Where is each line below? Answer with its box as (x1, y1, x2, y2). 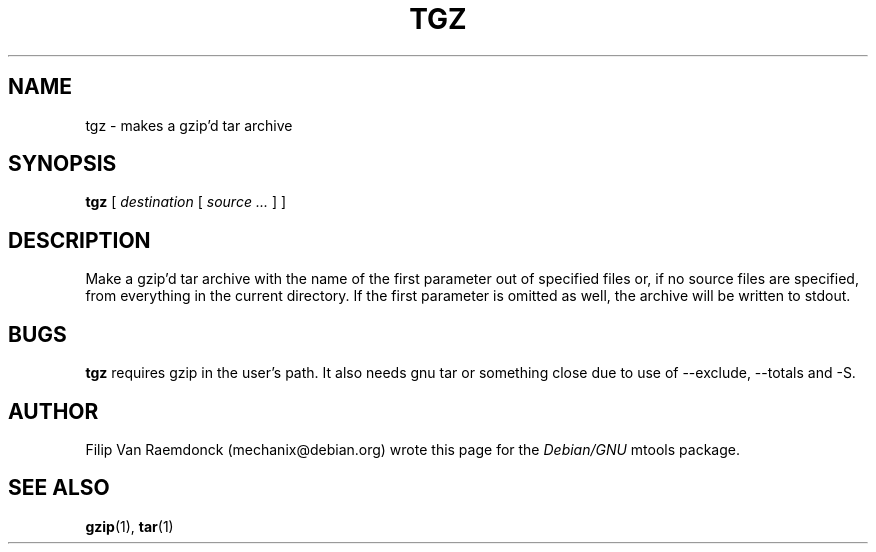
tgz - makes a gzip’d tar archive (85, 116, 293, 134)
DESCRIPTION (8, 227, 151, 253)
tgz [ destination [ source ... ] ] (85, 193, 287, 211)
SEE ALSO (8, 475, 110, 501)
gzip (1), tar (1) (85, 517, 174, 535)
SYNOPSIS (8, 151, 117, 177)
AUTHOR (8, 398, 99, 424)
